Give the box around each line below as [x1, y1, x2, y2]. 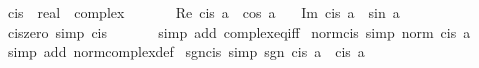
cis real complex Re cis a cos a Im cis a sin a [7, 2, 400, 22]
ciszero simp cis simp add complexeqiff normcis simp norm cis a [7, 21, 471, 42]
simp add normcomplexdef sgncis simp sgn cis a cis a [7, 41, 365, 62]
